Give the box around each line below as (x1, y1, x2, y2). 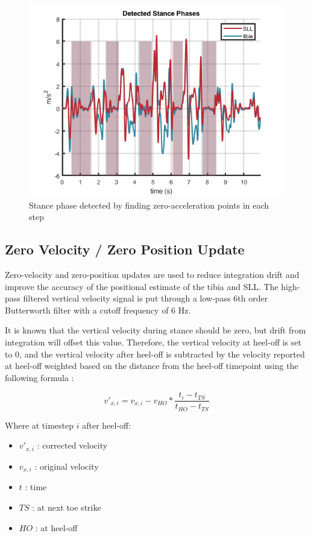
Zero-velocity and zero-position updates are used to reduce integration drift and (5, 268, 300, 280)
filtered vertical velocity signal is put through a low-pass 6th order (23, 292, 268, 304)
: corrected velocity (37, 439, 108, 452)
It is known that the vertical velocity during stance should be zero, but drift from (5, 324, 306, 336)
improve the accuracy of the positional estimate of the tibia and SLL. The (5, 280, 278, 292)
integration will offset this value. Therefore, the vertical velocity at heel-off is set (5, 335, 301, 348)
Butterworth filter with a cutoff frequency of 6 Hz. (5, 303, 191, 316)
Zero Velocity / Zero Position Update (5, 240, 245, 259)
